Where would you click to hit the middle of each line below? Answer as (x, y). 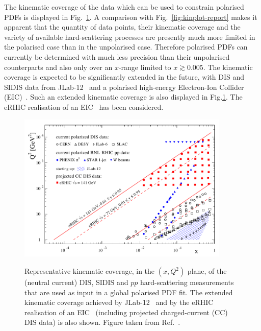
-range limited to (145, 67)
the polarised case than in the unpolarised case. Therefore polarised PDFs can (126, 47)
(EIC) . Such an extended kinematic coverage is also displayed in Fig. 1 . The (123, 97)
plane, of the (207, 271)
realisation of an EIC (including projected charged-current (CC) (126, 312)
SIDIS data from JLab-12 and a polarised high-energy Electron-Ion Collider (124, 87)
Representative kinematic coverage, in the (90, 271)
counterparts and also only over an (58, 67)
